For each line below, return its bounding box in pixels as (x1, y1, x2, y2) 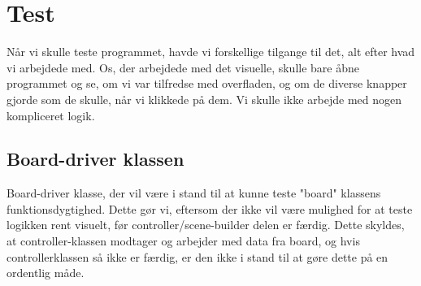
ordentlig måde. (7, 264, 85, 281)
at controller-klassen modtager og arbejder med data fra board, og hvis (7, 232, 360, 249)
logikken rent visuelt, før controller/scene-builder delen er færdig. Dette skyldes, (7, 216, 405, 233)
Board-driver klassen (7, 146, 184, 171)
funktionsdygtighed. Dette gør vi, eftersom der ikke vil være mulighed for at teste (7, 200, 413, 217)
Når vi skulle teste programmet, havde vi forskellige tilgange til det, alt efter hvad (7, 43, 415, 60)
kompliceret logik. (7, 106, 95, 123)
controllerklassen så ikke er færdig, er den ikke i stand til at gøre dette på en (7, 248, 388, 265)
